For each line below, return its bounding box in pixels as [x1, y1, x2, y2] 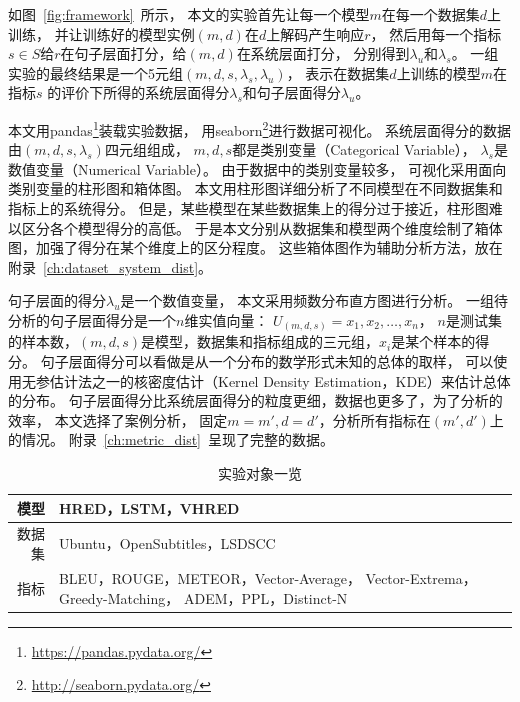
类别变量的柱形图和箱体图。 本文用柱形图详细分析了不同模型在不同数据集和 [8, 178, 503, 199]
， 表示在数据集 [286, 62, 390, 83]
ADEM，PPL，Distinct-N [183, 587, 348, 608]
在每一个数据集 [381, 4, 480, 24]
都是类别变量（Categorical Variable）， [232, 139, 476, 160]
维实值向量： [184, 309, 269, 330]
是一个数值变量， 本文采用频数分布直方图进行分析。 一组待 [120, 290, 508, 311]
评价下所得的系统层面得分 [61, 82, 230, 103]
